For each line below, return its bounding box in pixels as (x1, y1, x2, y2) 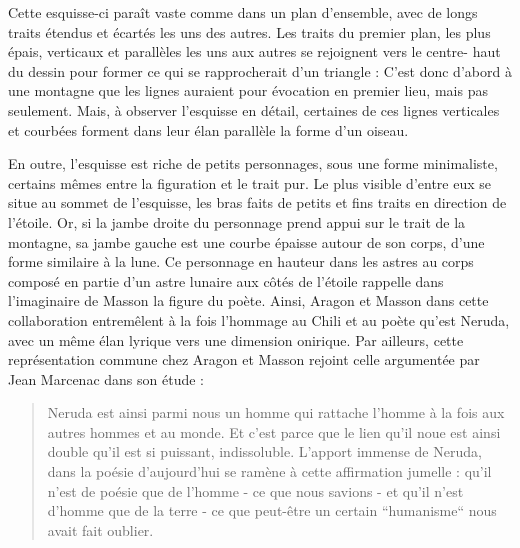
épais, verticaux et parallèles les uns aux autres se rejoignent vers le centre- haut (8, 41, 501, 62)
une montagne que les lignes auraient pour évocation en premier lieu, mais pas (8, 80, 488, 101)
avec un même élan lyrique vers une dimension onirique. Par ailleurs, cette (8, 329, 464, 350)
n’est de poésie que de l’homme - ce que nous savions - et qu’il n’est (47, 480, 464, 501)
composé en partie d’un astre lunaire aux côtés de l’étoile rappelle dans (8, 270, 444, 291)
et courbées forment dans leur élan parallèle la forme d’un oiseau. (8, 119, 409, 140)
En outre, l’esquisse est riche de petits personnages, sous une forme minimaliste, (8, 153, 498, 174)
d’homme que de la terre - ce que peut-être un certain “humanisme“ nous (47, 500, 497, 521)
